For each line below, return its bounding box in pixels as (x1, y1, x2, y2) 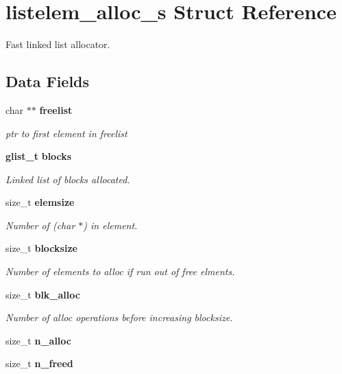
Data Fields (5, 71, 90, 92)
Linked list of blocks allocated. (5, 172, 130, 186)
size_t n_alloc (5, 333, 71, 347)
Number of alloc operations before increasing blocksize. (5, 310, 233, 325)
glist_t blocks (5, 149, 72, 163)
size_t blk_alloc (5, 287, 80, 301)
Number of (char (5, 218, 75, 232)
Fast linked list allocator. (5, 37, 110, 51)
